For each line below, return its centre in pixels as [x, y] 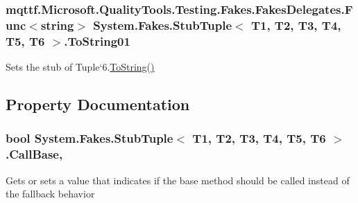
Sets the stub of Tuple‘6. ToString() [80, 67]
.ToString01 [97, 41]
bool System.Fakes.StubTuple [89, 138]
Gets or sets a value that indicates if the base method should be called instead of [178, 180]
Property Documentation [98, 104]
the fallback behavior [50, 194]
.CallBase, [34, 154]
